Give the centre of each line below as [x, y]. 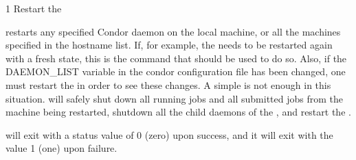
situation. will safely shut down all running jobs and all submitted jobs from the [174, 98]
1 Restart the [34, 8]
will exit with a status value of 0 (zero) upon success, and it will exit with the [169, 134]
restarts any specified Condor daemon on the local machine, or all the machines [173, 31]
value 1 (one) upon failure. [62, 148]
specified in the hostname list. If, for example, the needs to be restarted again [169, 45]
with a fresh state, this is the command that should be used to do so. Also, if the [176, 58]
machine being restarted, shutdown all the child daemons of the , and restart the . [178, 112]
